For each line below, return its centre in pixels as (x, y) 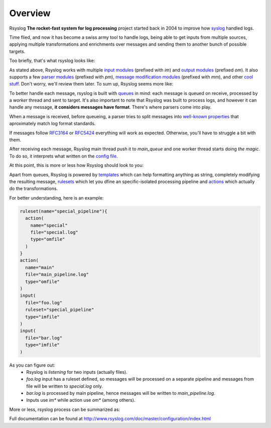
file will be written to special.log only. (64, 386)
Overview (30, 13)
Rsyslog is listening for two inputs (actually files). (77, 372)
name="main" (40, 267)
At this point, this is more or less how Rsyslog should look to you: (77, 165)
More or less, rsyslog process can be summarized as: (65, 409)
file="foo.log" (44, 303)
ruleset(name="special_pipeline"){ (63, 211)
